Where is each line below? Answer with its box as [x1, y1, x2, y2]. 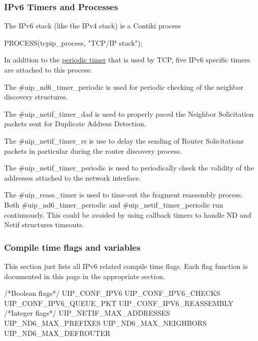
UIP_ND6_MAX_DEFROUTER [4, 327, 111, 338]
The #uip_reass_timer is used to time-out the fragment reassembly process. [4, 189, 243, 200]
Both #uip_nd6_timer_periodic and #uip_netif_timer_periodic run [4, 199, 223, 210]
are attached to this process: [4, 64, 92, 75]
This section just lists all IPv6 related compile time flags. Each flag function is [4, 260, 248, 271]
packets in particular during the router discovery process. [4, 145, 182, 156]
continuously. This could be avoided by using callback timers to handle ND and [4, 209, 251, 220]
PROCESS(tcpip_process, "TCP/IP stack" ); [4, 37, 143, 48]
